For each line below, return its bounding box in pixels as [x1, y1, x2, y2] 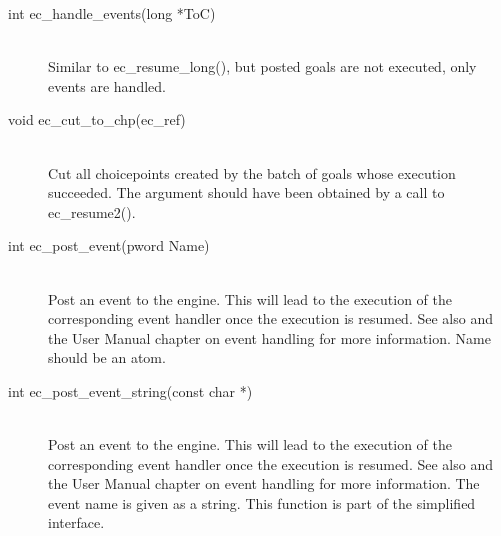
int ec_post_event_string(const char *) [8, 380, 253, 401]
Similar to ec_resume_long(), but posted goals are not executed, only [48, 56, 477, 77]
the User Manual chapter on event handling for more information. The [48, 473, 480, 494]
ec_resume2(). [48, 201, 136, 222]
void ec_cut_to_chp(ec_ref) [8, 109, 186, 130]
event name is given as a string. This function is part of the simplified [48, 492, 476, 513]
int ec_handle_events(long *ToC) [8, 3, 216, 23]
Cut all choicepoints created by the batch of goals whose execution [48, 162, 456, 183]
